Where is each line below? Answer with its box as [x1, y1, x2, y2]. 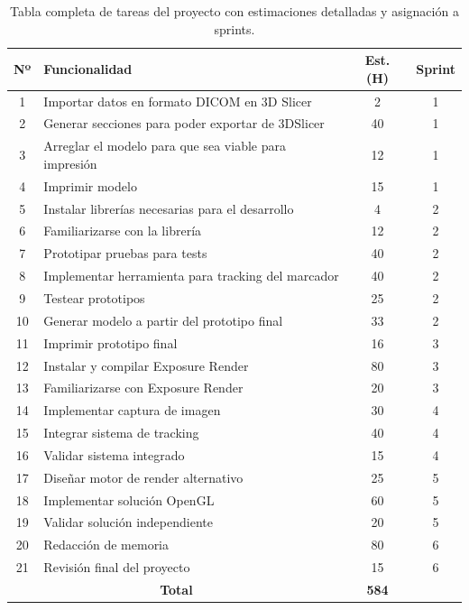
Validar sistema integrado [43, 445, 185, 464]
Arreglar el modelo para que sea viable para [43, 136, 286, 155]
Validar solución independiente [43, 513, 213, 531]
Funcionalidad [43, 59, 133, 78]
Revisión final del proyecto [43, 558, 190, 577]
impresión [43, 153, 97, 172]
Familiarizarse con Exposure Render [43, 378, 244, 397]
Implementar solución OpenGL [43, 490, 215, 509]
